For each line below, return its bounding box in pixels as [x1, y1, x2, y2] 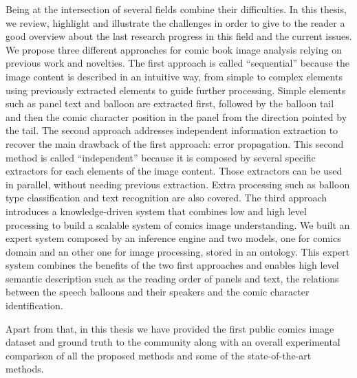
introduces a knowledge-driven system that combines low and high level [6, 203, 307, 218]
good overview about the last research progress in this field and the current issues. [6, 29, 352, 43]
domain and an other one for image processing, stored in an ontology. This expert [6, 244, 350, 258]
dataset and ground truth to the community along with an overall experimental [6, 335, 340, 349]
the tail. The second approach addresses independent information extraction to [6, 123, 338, 137]
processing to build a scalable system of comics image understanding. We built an [6, 217, 350, 232]
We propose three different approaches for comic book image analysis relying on [6, 42, 342, 56]
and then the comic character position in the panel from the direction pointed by [6, 109, 347, 124]
